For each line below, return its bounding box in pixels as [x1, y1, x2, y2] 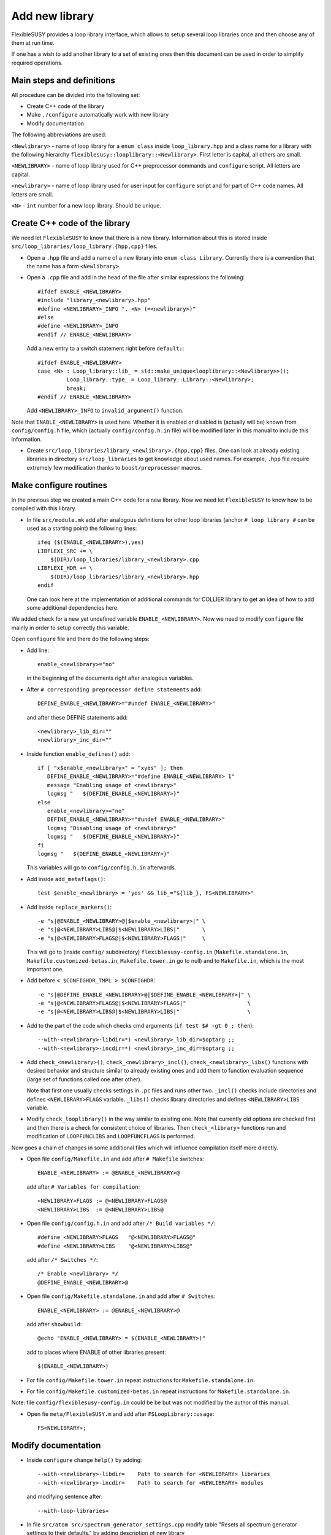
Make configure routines [11, 480, 108, 491]
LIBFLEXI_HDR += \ [37, 565, 93, 572]
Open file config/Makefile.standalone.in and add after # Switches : [26, 1292, 216, 1300]
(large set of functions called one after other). [26, 1075, 142, 1083]
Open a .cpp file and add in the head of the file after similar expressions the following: [26, 274, 245, 281]
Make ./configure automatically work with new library [26, 111, 169, 119]
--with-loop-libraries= [37, 1507, 109, 1514]
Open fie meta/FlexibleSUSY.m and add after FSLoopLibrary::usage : [26, 1410, 215, 1418]
